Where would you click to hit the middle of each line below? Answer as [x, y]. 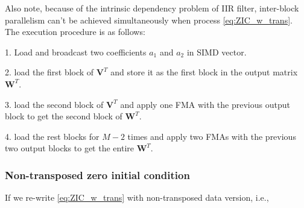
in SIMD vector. [217, 52]
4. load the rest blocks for [52, 136]
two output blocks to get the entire [69, 148]
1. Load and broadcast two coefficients [76, 52]
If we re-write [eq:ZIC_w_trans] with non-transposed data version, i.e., [137, 197]
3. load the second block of [54, 104]
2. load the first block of [49, 72]
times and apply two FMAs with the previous [212, 136]
